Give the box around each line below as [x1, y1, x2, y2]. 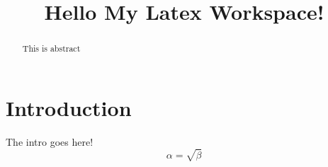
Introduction [6, 93, 132, 122]
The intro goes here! [6, 134, 94, 149]
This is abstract [22, 42, 81, 54]
